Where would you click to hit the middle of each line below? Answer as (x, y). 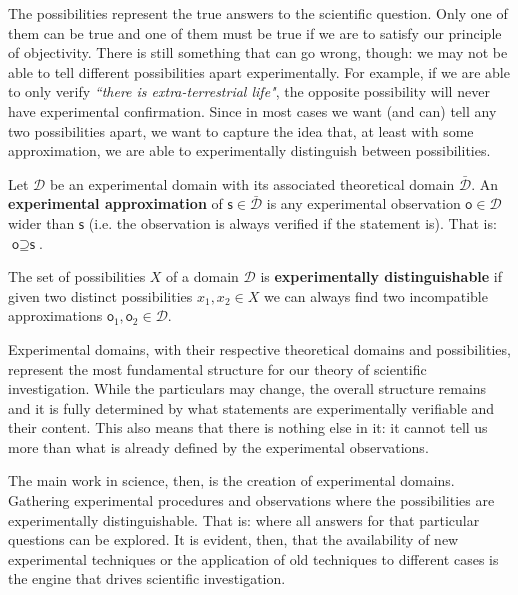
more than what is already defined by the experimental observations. (218, 446)
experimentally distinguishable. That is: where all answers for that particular (244, 519)
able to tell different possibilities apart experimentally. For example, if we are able (259, 71)
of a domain (202, 276)
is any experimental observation (363, 203)
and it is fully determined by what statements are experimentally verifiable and (251, 407)
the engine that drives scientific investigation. (147, 578)
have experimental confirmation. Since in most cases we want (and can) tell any (252, 110)
